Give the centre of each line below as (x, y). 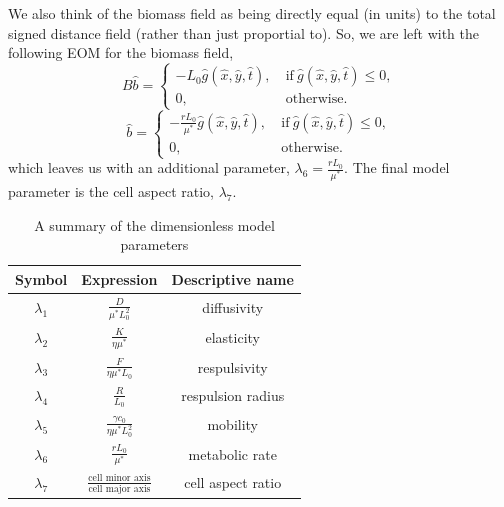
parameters (154, 244)
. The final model (397, 167)
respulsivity (232, 366)
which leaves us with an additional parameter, (149, 167)
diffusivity (233, 307)
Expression (119, 278)
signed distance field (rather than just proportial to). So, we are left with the (244, 32)
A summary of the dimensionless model (154, 224)
